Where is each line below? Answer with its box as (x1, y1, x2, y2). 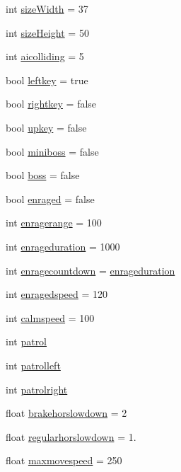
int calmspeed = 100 (6, 310, 95, 325)
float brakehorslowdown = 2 (6, 405, 127, 420)
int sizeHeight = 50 (6, 25, 89, 40)
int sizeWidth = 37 (6, 1, 88, 16)
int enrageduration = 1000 (6, 238, 120, 253)
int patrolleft (6, 357, 61, 372)
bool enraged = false (6, 191, 95, 206)
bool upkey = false (6, 120, 87, 134)
